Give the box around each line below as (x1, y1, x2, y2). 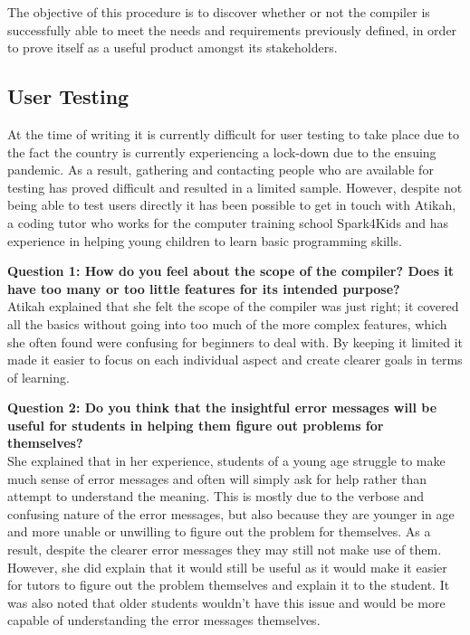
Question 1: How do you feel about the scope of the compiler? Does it (7, 261, 455, 280)
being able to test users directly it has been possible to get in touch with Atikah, (7, 195, 456, 214)
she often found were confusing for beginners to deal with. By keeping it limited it (7, 332, 464, 351)
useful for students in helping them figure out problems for (7, 415, 384, 434)
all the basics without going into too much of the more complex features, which (7, 314, 447, 333)
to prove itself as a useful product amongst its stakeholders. (7, 38, 338, 57)
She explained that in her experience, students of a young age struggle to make (7, 451, 446, 470)
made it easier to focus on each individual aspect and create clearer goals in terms (7, 350, 463, 369)
